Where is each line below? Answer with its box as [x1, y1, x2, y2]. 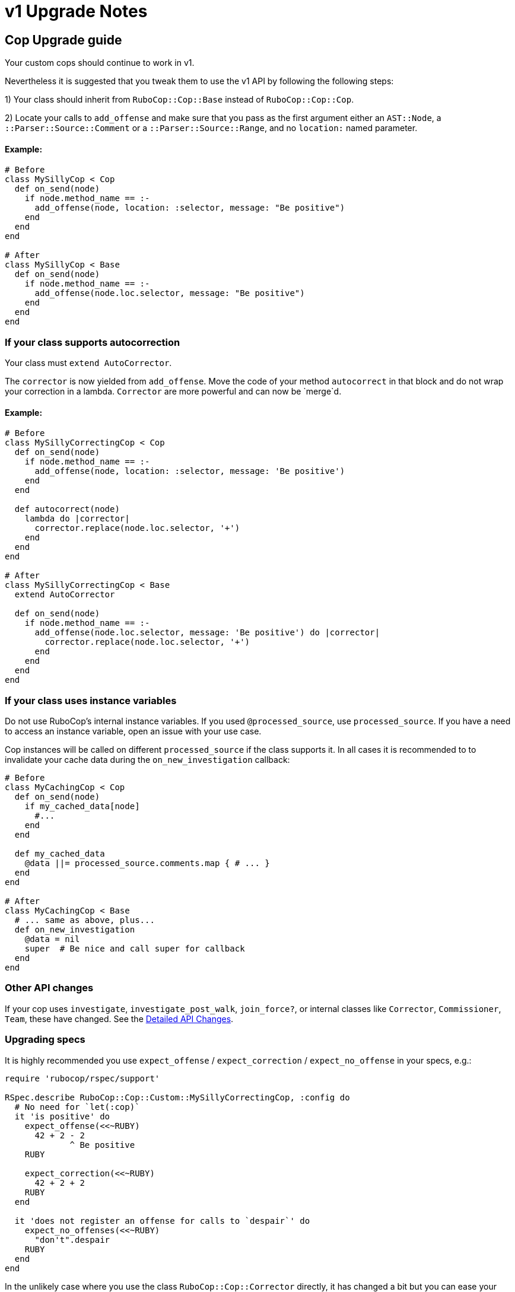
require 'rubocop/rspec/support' [5, 1073, 160, 1083]
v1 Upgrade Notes [5, 1, 148, 21]
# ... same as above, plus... [14, 915, 155, 925]
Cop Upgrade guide [5, 32, 122, 47]
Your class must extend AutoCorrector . [5, 358, 172, 368]
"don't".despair [34, 1234, 110, 1245]
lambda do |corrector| [24, 514, 130, 524]
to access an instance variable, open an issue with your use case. [5, 726, 262, 737]
